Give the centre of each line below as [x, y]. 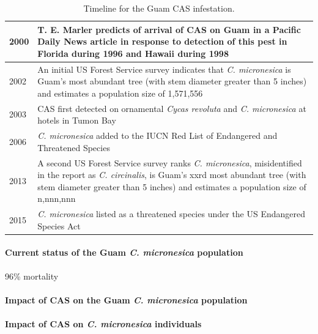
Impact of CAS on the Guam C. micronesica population [126, 299]
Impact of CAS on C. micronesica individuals [103, 324]
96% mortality [32, 276]
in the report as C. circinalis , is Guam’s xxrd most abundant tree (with [172, 175]
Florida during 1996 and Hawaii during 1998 [133, 53]
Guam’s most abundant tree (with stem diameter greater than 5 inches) [172, 81]
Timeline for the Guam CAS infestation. [159, 8]
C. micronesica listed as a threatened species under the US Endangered [172, 214]
